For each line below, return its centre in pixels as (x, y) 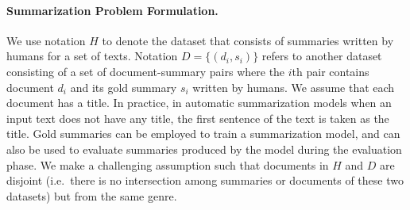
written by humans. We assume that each (294, 87)
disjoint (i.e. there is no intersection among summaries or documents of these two (205, 180)
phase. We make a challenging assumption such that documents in (168, 164)
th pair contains (331, 71)
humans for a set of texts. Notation (92, 56)
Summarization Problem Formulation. (112, 10)
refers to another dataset (322, 56)
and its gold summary (124, 87)
